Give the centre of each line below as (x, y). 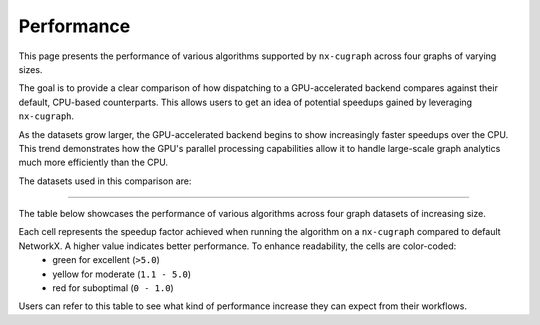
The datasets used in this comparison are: (105, 181)
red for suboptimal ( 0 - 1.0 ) (113, 288)
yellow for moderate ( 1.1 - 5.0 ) (122, 274)
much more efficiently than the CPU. (93, 162)
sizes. (30, 69)
